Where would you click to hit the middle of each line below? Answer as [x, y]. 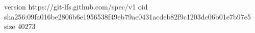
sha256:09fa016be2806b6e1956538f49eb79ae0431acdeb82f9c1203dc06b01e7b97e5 [127, 16]
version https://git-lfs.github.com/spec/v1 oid [76, 6]
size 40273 [20, 26]
